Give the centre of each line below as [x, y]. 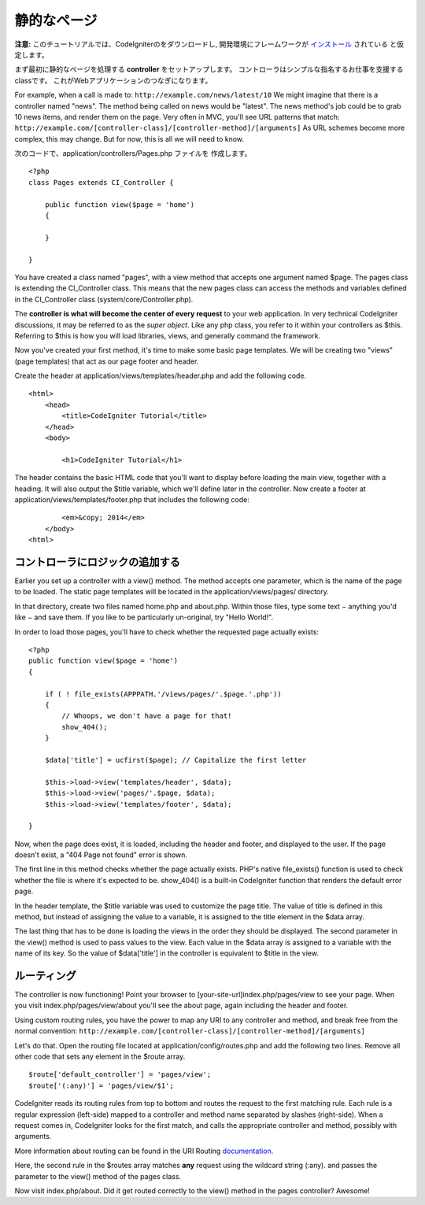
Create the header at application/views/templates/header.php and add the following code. [161, 376]
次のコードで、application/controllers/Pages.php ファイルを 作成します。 [133, 153]
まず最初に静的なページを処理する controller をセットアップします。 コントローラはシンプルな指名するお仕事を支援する [209, 69]
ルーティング [45, 976]
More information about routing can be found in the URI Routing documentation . [144, 1151]
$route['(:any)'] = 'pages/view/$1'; [102, 1085]
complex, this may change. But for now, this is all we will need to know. [129, 139]
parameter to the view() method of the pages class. [98, 1176]
